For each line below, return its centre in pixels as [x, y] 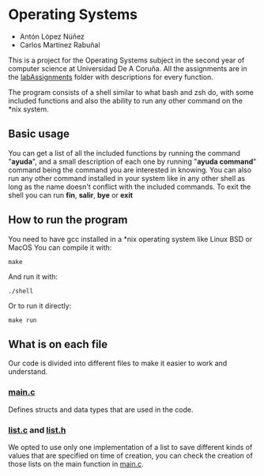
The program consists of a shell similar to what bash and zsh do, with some [131, 92]
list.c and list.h [37, 430]
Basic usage [39, 134]
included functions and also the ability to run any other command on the [126, 100]
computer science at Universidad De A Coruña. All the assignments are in [128, 68]
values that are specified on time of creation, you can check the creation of [130, 455]
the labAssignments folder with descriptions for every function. [111, 77]
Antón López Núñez [52, 36]
